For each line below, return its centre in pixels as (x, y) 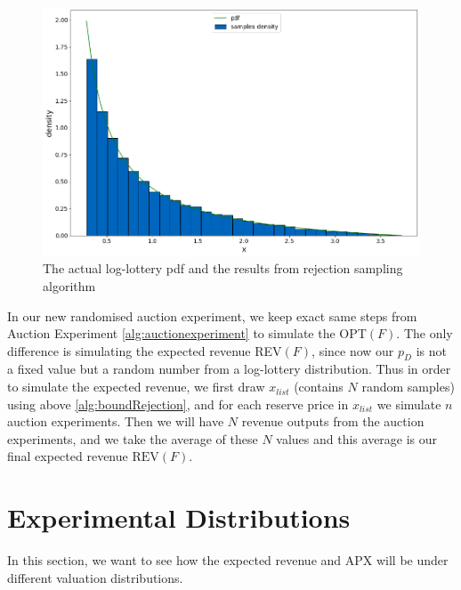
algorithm (69, 285)
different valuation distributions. (95, 577)
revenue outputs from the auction (333, 421)
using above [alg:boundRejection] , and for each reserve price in (178, 404)
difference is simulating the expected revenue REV (145, 350)
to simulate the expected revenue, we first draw (136, 387)
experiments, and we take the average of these (133, 438)
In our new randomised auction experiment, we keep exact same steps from (212, 315)
